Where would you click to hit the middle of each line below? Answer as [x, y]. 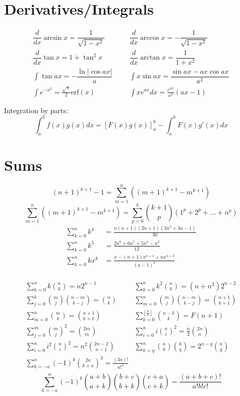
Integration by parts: [36, 110]
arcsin [53, 38]
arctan [150, 58]
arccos [150, 38]
